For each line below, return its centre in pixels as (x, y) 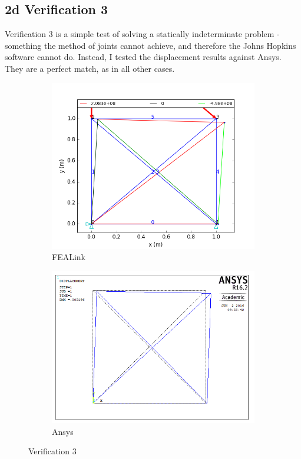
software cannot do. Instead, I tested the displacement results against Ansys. (143, 57)
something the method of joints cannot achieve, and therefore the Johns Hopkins (150, 45)
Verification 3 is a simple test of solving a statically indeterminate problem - (142, 34)
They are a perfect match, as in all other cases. (90, 68)
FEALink (69, 257)
